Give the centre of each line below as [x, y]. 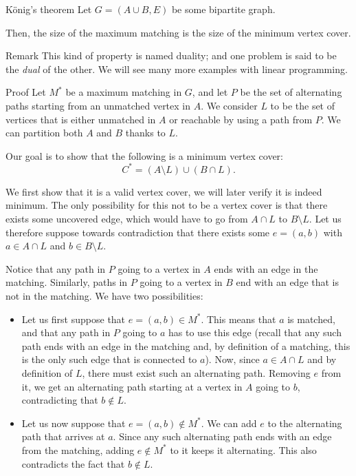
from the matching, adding [78, 449]
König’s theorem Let [49, 9]
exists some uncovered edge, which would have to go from [127, 219]
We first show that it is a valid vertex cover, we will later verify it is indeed [164, 191]
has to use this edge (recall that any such [255, 332]
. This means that [238, 319]
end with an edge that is [288, 282]
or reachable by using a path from [241, 119]
